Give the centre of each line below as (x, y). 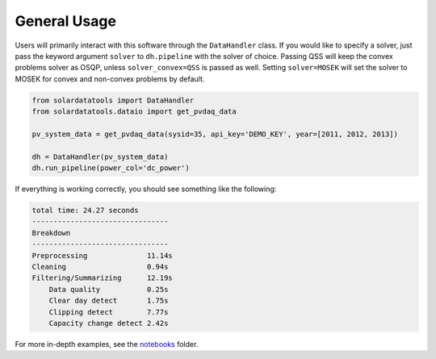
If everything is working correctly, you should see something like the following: (146, 189)
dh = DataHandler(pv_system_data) (100, 157)
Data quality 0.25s (109, 289)
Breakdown (51, 233)
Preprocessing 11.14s (102, 255)
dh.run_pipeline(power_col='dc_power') (111, 168)
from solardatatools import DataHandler (113, 100)
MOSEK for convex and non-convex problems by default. (110, 79)
